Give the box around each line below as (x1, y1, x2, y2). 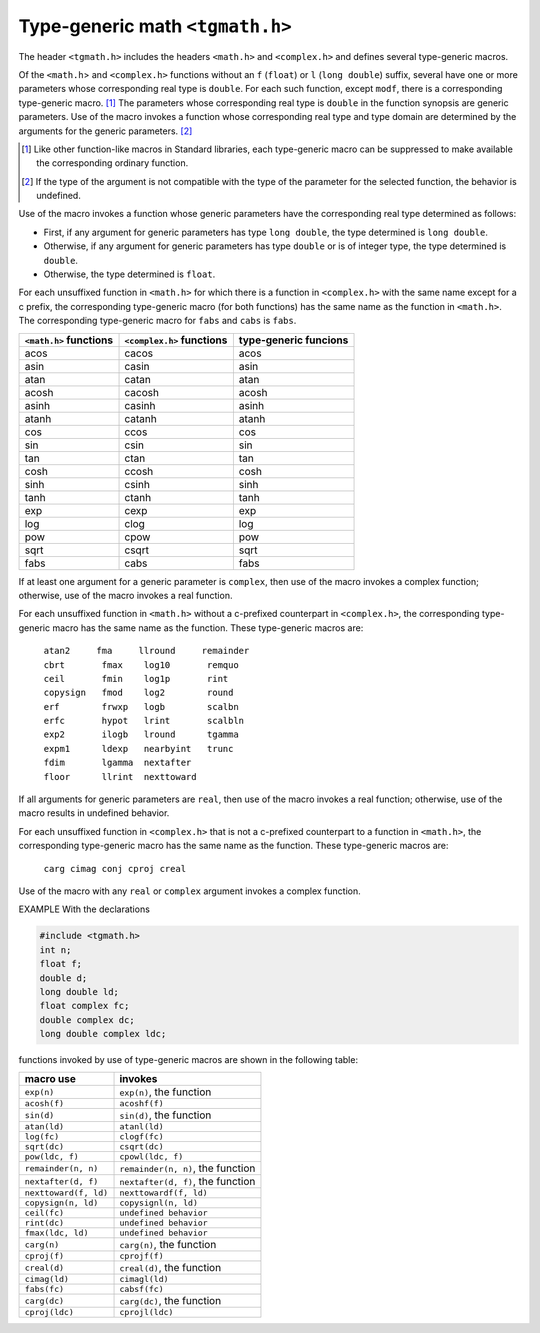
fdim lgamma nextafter (43, 757, 192, 769)
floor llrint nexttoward (43, 771, 197, 782)
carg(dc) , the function (119, 1294, 222, 1308)
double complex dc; (39, 1014, 135, 1025)
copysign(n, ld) (24, 1198, 99, 1209)
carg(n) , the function (119, 1238, 217, 1252)
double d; (39, 972, 88, 984)
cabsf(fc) (119, 1284, 164, 1295)
